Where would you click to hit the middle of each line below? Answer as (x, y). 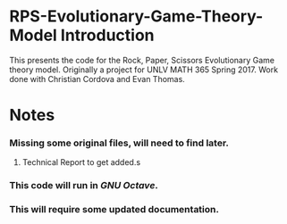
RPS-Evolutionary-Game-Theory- (136, 17)
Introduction (107, 35)
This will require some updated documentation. (114, 210)
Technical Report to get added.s (81, 162)
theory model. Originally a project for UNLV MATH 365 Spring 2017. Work (144, 70)
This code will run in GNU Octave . (84, 186)
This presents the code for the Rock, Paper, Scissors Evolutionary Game (142, 60)
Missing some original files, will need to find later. (119, 143)
